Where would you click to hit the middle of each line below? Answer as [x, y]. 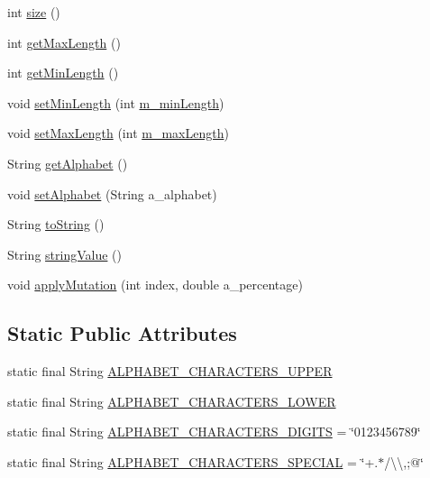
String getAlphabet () [68, 163]
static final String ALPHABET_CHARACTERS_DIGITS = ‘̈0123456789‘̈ [214, 432]
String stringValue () [64, 254]
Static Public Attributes [122, 333]
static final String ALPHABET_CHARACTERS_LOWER [172, 401]
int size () [34, 12]
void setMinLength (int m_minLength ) [116, 102]
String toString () [56, 224]
